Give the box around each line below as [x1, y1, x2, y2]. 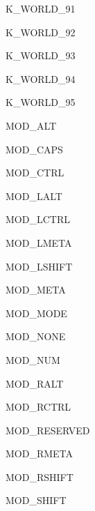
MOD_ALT [6, 118, 57, 132]
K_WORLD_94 [6, 71, 76, 86]
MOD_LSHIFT [6, 259, 73, 273]
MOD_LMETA [6, 235, 72, 250]
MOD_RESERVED [6, 422, 90, 437]
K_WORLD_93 [6, 48, 76, 63]
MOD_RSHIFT [6, 469, 74, 484]
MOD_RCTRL [6, 399, 71, 414]
